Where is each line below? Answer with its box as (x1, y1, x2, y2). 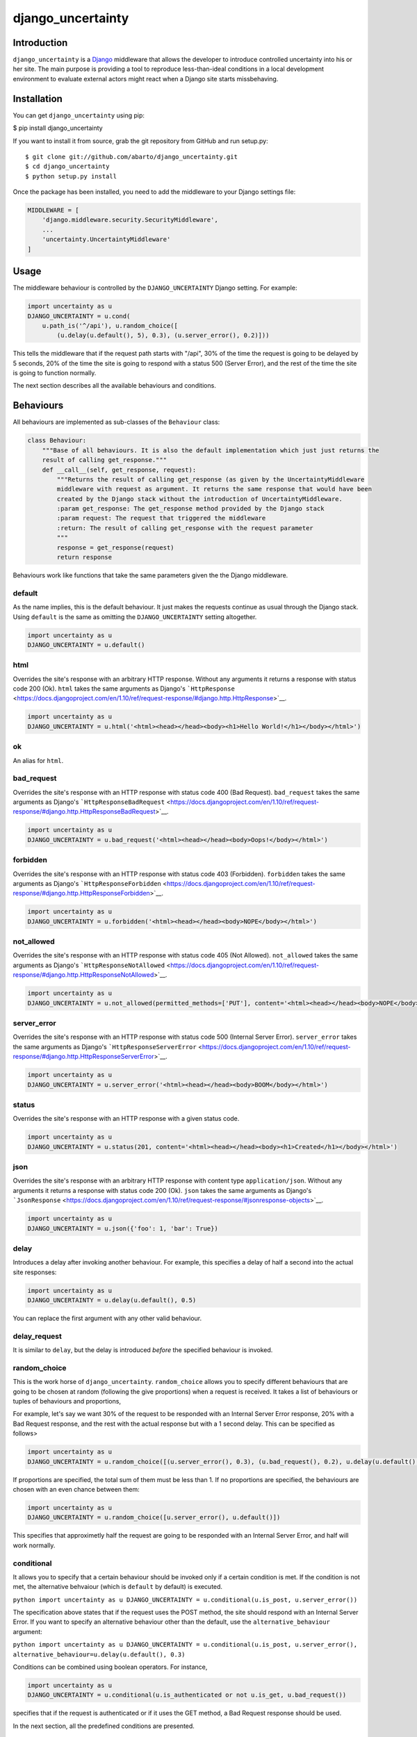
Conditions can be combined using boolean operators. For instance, (13, 1663, 208, 1671)
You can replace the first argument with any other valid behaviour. (13, 1314, 202, 1322)
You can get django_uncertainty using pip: (13, 111, 145, 120)
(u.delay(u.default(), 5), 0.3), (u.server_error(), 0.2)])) (56, 331, 270, 340)
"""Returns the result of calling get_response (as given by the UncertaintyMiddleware (56, 475, 365, 483)
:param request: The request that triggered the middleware (56, 514, 266, 522)
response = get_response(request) (56, 543, 174, 552)
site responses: (13, 1268, 57, 1276)
